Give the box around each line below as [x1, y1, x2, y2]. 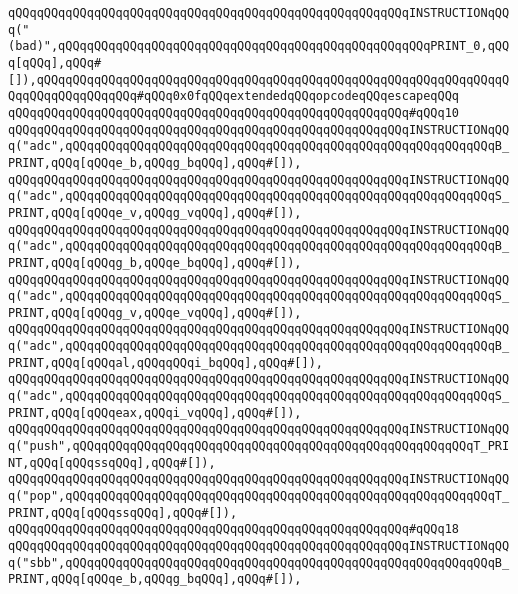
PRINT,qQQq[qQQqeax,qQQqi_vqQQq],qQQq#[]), [8, 405, 302, 420]
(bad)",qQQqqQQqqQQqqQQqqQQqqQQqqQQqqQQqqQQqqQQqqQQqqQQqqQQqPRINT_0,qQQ [8, 39, 510, 54]
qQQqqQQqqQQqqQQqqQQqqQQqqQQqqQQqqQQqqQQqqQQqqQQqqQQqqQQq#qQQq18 [8, 522, 460, 537]
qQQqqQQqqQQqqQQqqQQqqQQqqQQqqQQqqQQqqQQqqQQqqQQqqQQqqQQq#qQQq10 [8, 105, 460, 120]
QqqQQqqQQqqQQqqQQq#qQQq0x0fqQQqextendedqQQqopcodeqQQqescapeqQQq [8, 89, 460, 104]
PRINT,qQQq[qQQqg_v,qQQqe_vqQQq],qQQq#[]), [8, 305, 302, 320]
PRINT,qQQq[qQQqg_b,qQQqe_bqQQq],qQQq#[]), [8, 255, 302, 270]
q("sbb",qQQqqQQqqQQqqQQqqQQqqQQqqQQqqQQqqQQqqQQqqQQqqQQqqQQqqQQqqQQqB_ [8, 555, 510, 570]
